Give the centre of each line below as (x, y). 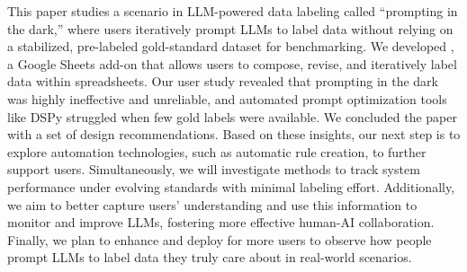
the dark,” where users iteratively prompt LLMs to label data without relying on (230, 28)
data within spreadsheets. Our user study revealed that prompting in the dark (223, 81)
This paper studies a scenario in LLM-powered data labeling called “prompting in (233, 11)
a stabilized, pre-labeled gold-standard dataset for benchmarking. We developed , (231, 46)
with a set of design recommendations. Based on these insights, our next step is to (234, 134)
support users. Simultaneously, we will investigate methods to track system (214, 169)
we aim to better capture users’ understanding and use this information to (212, 204)
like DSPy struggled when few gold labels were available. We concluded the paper (232, 116)
